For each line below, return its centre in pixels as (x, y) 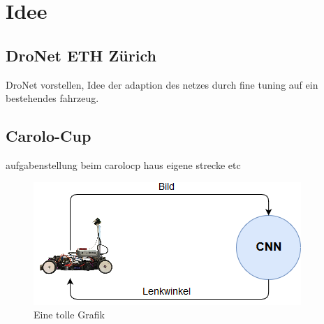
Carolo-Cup (49, 136)
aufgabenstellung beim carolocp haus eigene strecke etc (123, 164)
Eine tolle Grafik (69, 315)
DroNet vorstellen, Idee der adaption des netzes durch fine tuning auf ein (162, 84)
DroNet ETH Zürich (81, 55)
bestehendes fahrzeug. (52, 98)
